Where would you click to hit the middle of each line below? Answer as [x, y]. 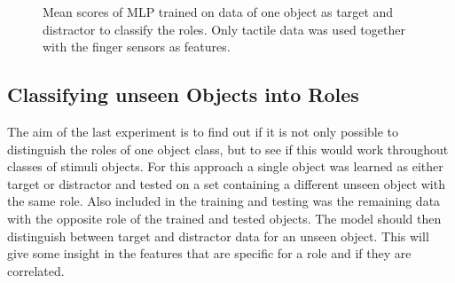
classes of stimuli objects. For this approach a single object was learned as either [225, 166]
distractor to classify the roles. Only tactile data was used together [224, 29]
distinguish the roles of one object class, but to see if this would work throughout [228, 149]
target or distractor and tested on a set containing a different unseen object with [226, 183]
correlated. [36, 270]
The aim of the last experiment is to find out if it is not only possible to [203, 131]
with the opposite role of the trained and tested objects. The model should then [224, 218]
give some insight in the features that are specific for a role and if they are [209, 253]
